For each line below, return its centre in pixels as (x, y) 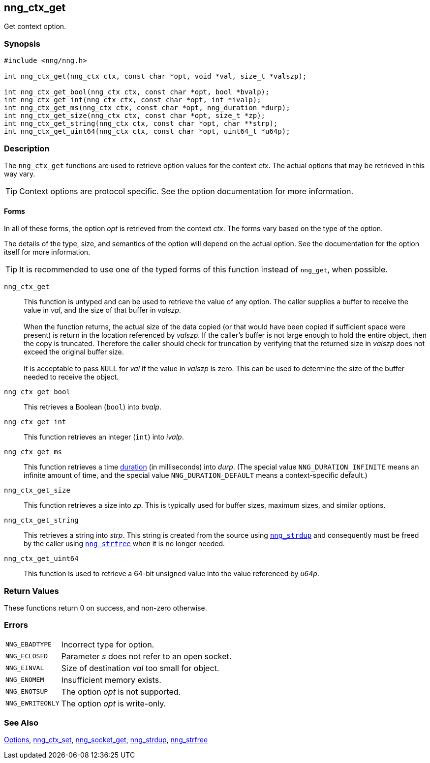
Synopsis (22, 44)
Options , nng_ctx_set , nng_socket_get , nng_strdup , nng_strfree (106, 740)
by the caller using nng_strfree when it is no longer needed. (124, 544)
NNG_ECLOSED (27, 656)
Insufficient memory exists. (111, 680)
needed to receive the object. (71, 377)
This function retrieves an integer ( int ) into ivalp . (104, 437)
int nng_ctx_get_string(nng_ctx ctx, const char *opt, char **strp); (141, 124)
